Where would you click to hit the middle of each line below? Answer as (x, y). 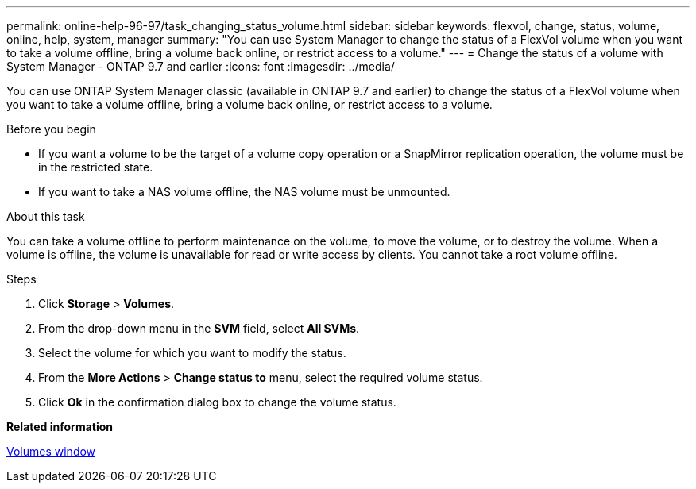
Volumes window (51, 451)
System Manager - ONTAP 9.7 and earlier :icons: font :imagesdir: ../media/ (201, 66)
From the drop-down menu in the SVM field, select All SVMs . (199, 328)
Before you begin (51, 129)
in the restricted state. (96, 167)
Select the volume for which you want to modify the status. (192, 353)
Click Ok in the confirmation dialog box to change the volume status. (217, 402)
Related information (60, 427)
